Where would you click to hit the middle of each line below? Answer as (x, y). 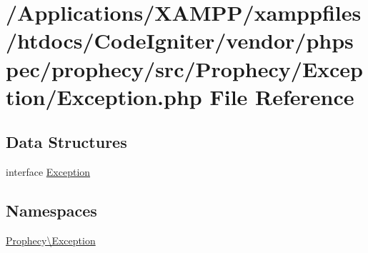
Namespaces (51, 210)
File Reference (282, 96)
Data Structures (66, 142)
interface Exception (48, 172)
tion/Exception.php (104, 96)
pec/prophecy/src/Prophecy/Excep (184, 68)
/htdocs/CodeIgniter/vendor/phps (180, 40)
